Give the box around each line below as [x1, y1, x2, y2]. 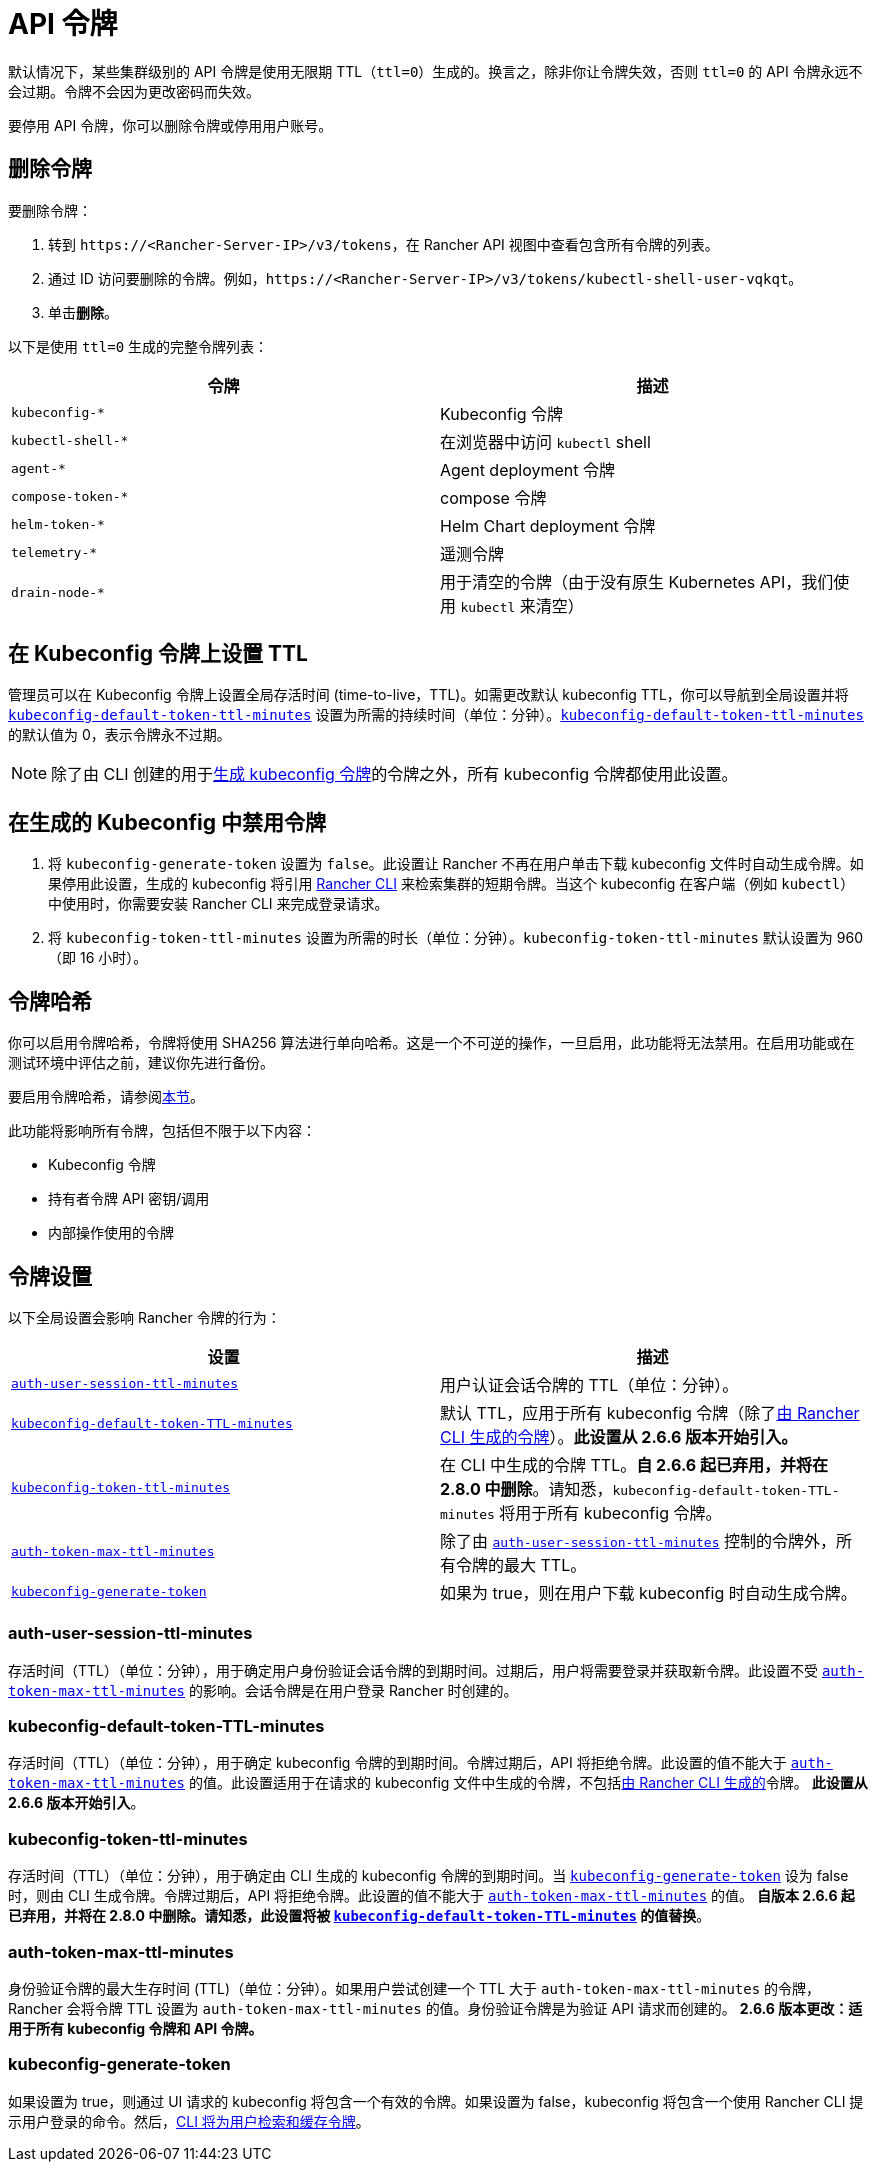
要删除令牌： [8, 201, 92, 219]
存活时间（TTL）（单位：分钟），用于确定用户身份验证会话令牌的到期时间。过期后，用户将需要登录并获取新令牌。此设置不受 [8, 1661, 818, 1679]
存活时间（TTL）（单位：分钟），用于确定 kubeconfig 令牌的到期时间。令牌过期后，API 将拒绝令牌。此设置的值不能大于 [8, 1754, 787, 1772]
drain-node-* [11, 585, 105, 601]
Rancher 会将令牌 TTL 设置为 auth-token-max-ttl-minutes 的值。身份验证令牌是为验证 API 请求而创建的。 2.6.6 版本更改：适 [8, 1999, 863, 2017]
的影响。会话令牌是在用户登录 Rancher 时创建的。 [188, 1681, 518, 1699]
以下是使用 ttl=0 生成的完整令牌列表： [8, 337, 269, 355]
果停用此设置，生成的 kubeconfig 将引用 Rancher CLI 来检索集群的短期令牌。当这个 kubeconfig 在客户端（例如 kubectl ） [48, 875, 855, 893]
